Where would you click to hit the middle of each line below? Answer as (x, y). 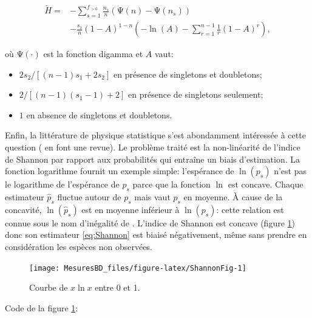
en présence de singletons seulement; (196, 94)
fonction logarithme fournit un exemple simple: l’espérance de (120, 171)
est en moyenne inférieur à (131, 209)
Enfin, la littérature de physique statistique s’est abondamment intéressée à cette (155, 135)
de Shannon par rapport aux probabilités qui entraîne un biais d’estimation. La (153, 159)
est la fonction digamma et (93, 54)
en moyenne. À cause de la (233, 197)
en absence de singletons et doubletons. (99, 114)
